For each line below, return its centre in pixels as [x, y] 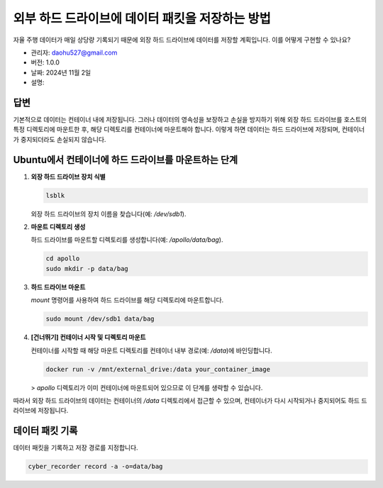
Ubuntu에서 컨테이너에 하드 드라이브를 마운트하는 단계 [126, 160]
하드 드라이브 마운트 [58, 287]
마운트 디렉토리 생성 [58, 227]
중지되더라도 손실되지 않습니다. [63, 139]
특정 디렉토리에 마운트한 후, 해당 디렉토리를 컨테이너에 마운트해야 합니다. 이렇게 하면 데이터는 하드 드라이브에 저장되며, [177, 129]
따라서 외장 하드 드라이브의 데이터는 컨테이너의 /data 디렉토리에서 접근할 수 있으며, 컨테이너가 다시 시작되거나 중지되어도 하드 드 [190, 400]
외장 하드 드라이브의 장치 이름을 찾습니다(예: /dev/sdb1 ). [109, 213]
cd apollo [63, 259]
